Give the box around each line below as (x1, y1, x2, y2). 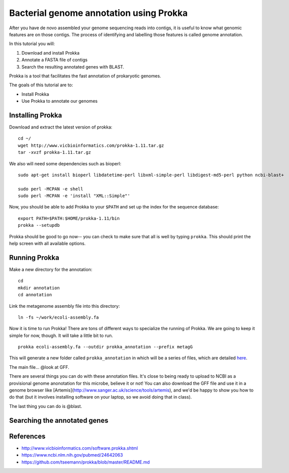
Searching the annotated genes (9, 416, 108, 424)
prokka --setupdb (18, 222, 60, 228)
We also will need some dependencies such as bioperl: (9, 160, 121, 166)
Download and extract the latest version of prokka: (9, 124, 112, 130)
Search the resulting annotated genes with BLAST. (21, 64, 125, 69)
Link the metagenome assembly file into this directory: (9, 303, 120, 309)
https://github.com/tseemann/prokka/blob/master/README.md (21, 459, 150, 465)
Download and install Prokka (21, 50, 80, 56)
